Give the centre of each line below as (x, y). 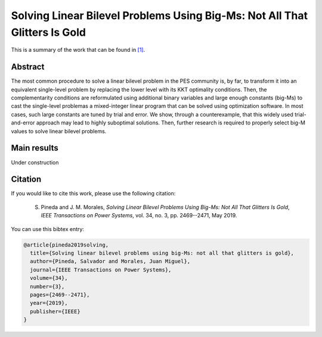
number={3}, (47, 286)
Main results (35, 148)
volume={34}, (49, 278)
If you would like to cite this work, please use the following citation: (93, 194)
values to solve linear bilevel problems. (59, 131)
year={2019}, (49, 303)
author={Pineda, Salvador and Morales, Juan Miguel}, (110, 261)
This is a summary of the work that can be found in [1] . (78, 50)
